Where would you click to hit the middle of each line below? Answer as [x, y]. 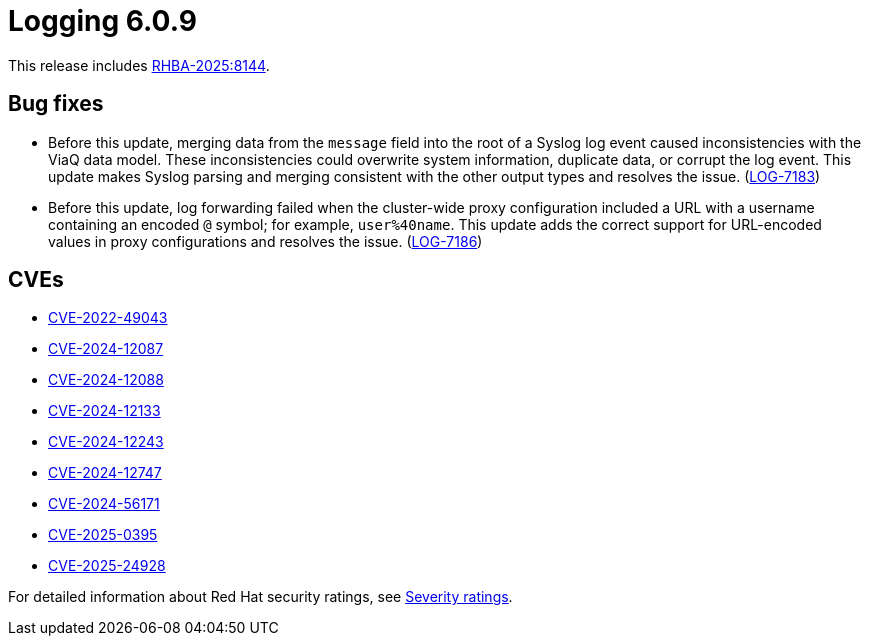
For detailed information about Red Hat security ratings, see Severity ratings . [260, 597]
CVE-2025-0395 [103, 535]
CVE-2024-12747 [105, 473]
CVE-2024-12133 [104, 411]
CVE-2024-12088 [106, 380]
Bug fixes [56, 104]
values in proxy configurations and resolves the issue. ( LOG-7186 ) [265, 241]
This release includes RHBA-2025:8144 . [139, 65]
